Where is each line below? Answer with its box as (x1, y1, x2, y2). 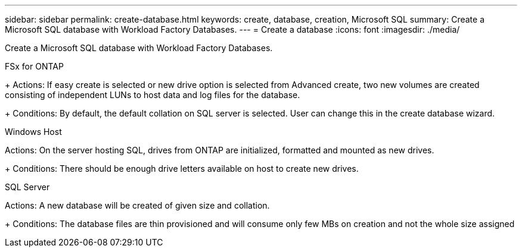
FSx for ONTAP (5, 61, 64, 71)
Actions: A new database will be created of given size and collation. (5, 200, 270, 210)
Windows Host (5, 127, 62, 137)
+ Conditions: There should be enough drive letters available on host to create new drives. (5, 163, 359, 174)
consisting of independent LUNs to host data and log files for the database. (5, 90, 300, 100)
